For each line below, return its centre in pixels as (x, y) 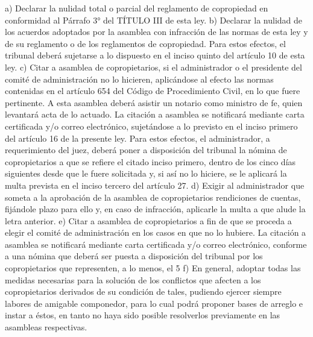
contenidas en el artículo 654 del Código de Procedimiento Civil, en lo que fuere (153, 91)
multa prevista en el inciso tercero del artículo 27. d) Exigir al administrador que (155, 185)
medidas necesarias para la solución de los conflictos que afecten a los (133, 279)
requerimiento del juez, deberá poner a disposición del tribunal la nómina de (146, 150)
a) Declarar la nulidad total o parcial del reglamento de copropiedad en (137, 8)
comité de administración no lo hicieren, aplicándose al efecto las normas (139, 79)
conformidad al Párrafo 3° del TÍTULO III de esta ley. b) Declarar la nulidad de (154, 20)
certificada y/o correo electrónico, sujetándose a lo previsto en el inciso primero (151, 126)
